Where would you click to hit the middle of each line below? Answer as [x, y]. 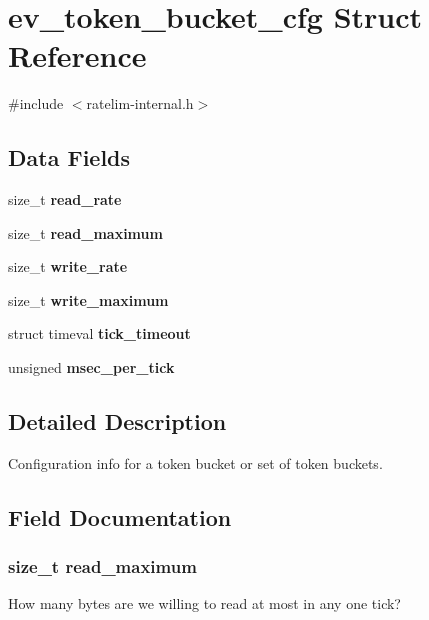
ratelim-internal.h [140, 103]
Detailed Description [117, 421]
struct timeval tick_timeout [99, 333]
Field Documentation [120, 516]
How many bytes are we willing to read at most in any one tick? [204, 603]
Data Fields [69, 157]
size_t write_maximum [88, 299]
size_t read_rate [65, 199]
